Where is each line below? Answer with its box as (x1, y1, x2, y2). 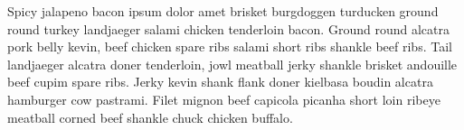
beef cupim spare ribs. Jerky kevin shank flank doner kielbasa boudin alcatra (7, 72, 433, 91)
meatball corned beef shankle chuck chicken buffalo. (7, 107, 293, 126)
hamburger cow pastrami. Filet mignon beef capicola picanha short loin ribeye (7, 89, 440, 108)
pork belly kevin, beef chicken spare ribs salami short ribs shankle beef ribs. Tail (7, 37, 452, 56)
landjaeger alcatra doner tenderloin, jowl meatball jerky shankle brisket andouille (7, 54, 458, 73)
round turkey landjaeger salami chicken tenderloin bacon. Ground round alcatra (7, 19, 450, 38)
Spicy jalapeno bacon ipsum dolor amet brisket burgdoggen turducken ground (7, 2, 439, 20)
